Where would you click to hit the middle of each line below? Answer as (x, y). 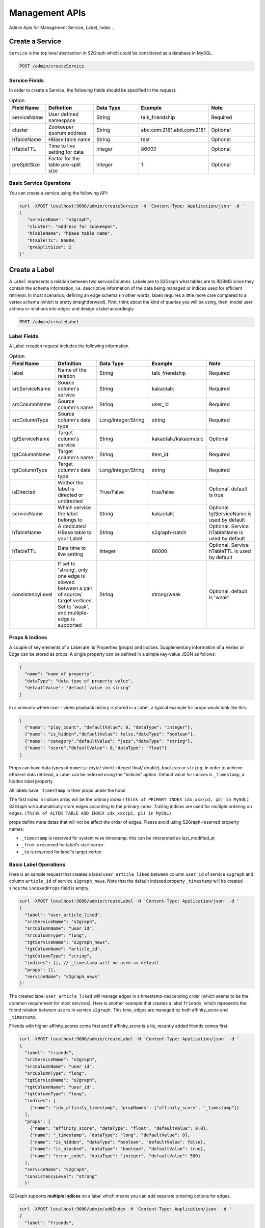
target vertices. (75, 600)
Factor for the (64, 158)
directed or (70, 495)
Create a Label (32, 269)
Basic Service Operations (40, 183)
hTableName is (226, 532)
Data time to (72, 548)
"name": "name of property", (60, 674)
